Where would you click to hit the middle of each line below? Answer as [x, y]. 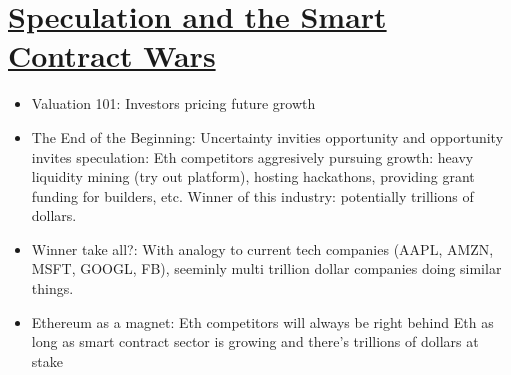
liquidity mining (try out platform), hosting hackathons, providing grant [253, 176]
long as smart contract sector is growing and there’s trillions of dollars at [255, 341]
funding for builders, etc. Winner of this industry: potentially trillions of [252, 195]
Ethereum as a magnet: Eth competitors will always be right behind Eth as [262, 321]
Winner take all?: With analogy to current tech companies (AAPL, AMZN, [262, 248]
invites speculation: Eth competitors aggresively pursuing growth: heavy [252, 156]
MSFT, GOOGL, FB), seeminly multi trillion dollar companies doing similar [266, 268]
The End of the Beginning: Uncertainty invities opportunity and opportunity [267, 136]
